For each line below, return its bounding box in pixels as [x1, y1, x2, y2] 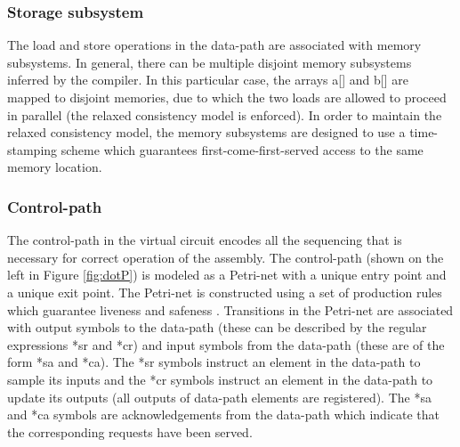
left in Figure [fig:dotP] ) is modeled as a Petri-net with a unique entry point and [7, 265, 447, 284]
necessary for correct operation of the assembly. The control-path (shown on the [7, 248, 444, 266]
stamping [7, 140, 58, 158]
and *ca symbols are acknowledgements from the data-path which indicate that [7, 405, 440, 424]
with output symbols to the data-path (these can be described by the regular [7, 318, 427, 337]
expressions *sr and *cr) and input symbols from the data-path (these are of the [7, 335, 445, 354]
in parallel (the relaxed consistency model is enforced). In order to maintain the [7, 105, 442, 124]
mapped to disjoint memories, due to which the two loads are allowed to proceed [7, 88, 447, 106]
